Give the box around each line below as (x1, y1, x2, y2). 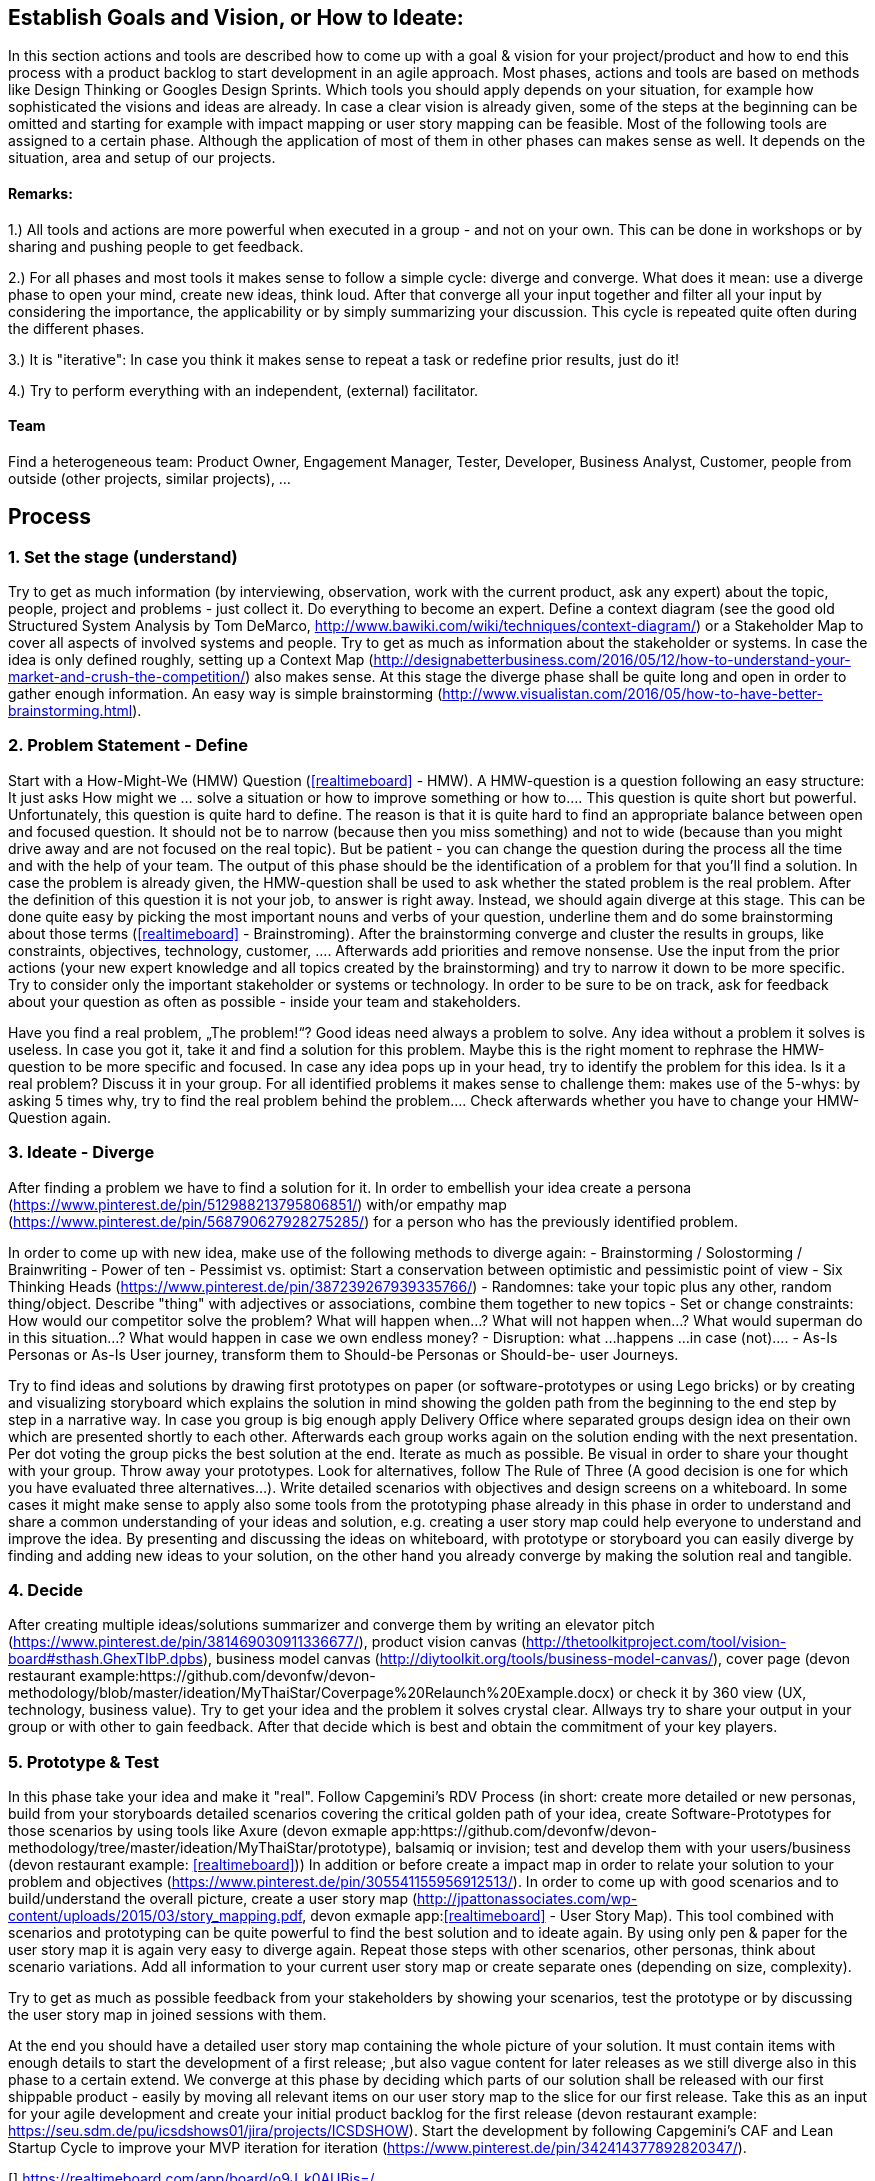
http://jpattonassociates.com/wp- (417, 1890, 638, 1908)
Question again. (8, 1108, 112, 1126)
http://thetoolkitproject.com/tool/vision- (525, 1633, 787, 1651)
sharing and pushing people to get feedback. (8, 237, 304, 255)
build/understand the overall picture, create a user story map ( (8, 1890, 418, 1908)
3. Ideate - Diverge (8, 1142, 155, 1163)
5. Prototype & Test (8, 1751, 159, 1772)
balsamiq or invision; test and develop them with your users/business (395, 1839, 851, 1857)
